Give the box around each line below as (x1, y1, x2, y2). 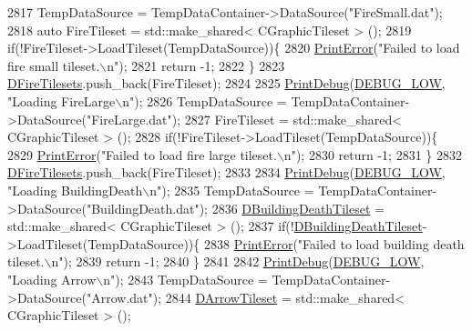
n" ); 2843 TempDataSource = (103, 269, 268, 288)
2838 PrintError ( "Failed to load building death (203, 234, 465, 253)
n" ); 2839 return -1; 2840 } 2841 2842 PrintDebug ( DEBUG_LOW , (51, 252, 425, 271)
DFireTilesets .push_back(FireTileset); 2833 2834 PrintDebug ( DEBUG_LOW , (7, 163, 446, 182)
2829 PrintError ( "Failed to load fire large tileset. (7, 145, 277, 164)
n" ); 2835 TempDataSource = (149, 180, 314, 199)
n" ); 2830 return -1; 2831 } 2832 (283, 145, 462, 164)
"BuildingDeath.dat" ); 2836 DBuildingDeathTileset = (86, 198, 385, 217)
